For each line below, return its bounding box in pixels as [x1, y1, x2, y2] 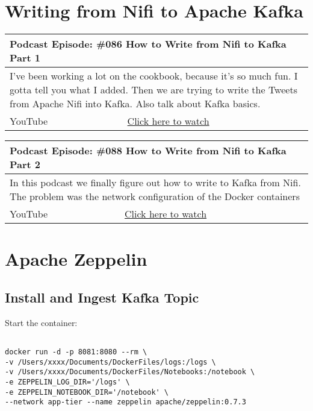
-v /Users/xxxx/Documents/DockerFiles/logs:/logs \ [5, 357, 216, 366]
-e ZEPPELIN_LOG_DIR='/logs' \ [5, 377, 130, 386]
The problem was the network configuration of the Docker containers [10, 189, 300, 204]
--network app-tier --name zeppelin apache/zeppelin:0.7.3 [5, 398, 246, 407]
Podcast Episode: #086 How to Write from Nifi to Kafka [10, 37, 287, 51]
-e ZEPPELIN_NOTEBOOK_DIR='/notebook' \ [5, 387, 169, 397]
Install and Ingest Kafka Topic [5, 287, 199, 306]
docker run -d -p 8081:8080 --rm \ [5, 347, 147, 356]
